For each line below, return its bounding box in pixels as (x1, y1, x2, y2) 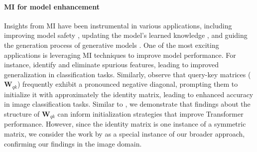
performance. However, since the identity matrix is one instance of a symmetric (4, 119, 246, 129)
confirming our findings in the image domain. (4, 138, 142, 149)
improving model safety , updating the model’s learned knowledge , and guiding (4, 30, 248, 40)
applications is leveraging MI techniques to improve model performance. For (4, 49, 236, 60)
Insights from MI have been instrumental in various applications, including (4, 20, 232, 30)
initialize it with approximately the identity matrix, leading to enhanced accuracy (4, 89, 254, 99)
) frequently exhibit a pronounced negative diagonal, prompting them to (17, 79, 238, 89)
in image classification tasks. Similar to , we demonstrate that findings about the (4, 99, 251, 109)
